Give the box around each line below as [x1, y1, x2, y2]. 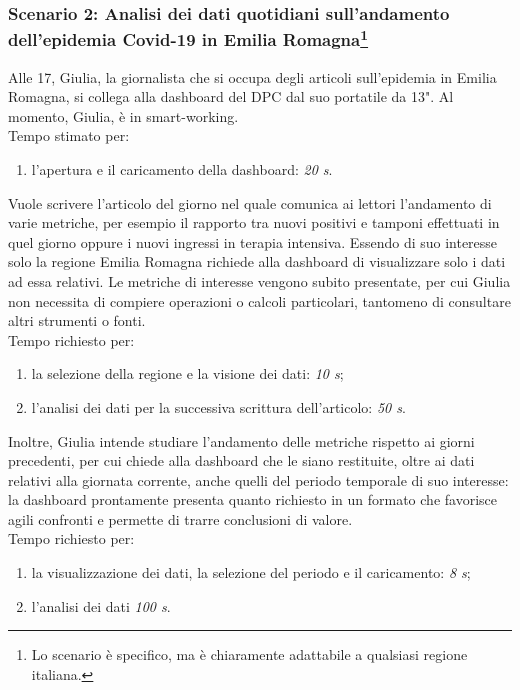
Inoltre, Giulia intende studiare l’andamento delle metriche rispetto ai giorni [8, 430, 475, 451]
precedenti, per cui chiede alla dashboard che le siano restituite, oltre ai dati [8, 450, 475, 471]
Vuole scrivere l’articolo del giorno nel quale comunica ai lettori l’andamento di [8, 192, 492, 213]
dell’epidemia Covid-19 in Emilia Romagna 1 [8, 24, 369, 52]
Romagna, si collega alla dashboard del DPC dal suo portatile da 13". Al [8, 86, 454, 107]
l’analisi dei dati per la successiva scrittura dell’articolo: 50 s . [31, 396, 406, 417]
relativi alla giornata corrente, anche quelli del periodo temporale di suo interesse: [8, 469, 509, 490]
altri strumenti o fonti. [8, 310, 146, 331]
